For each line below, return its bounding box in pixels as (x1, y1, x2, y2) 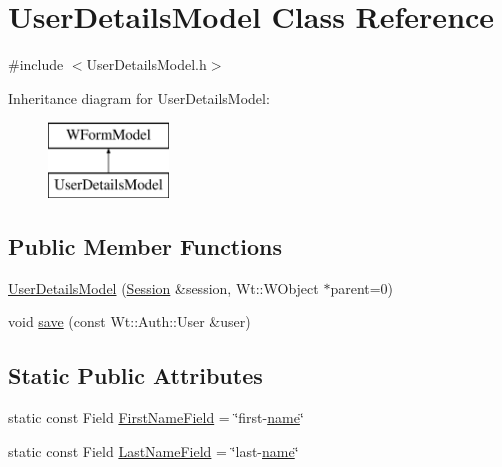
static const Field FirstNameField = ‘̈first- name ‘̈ (8, 407, 304, 428)
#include (8, 54, 64, 75)
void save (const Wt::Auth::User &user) (8, 311, 251, 332)
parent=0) (330, 277, 394, 298)
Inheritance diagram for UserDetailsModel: (8, 87, 270, 108)
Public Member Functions (8, 230, 282, 261)
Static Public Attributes (8, 360, 263, 391)
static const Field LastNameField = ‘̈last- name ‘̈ (8, 440, 299, 461)
